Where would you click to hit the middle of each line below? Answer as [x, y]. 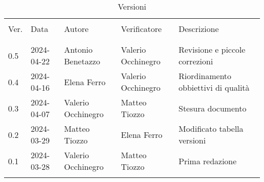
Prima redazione [207, 161]
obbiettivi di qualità [214, 87]
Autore [76, 29]
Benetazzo [82, 61]
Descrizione [199, 29]
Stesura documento [212, 108]
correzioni [196, 61]
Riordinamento [205, 76]
